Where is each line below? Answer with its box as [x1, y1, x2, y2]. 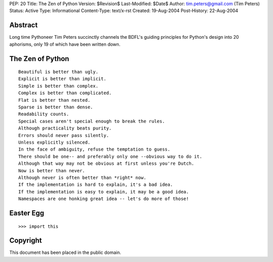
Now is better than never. [18, 168, 85, 173]
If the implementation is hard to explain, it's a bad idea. [18, 182, 173, 187]
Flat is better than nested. [18, 97, 90, 103]
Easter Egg [9, 209, 44, 217]
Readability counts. [18, 111, 69, 117]
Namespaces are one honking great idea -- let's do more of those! [18, 196, 189, 202]
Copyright [9, 236, 42, 245]
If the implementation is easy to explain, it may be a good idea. [18, 189, 189, 194]
